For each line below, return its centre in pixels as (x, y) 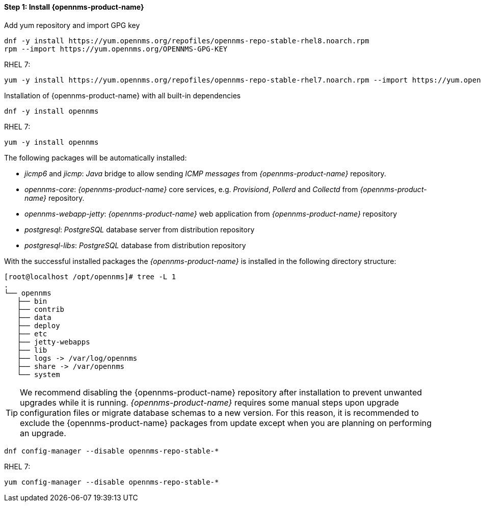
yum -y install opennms (51, 142)
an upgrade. (43, 433)
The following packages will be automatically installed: (96, 157)
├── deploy (38, 325)
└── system (38, 374)
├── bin (32, 301)
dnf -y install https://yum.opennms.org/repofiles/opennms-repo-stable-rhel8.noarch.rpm (187, 41)
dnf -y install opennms (51, 111)
